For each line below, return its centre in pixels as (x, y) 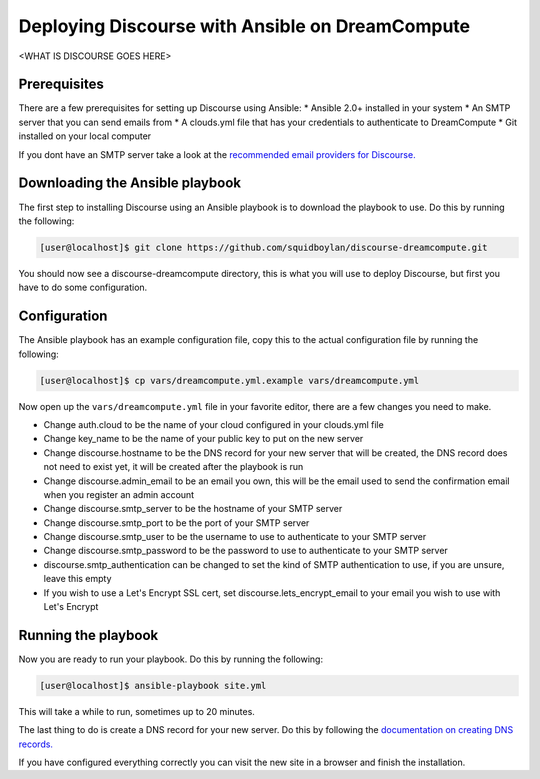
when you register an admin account (119, 494)
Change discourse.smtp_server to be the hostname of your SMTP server (193, 509)
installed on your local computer (85, 136)
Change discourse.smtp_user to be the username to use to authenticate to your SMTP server (235, 537)
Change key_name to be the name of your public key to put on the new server (203, 439)
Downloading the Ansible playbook (130, 183)
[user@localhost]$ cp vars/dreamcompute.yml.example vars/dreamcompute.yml (229, 380)
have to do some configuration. (83, 287)
